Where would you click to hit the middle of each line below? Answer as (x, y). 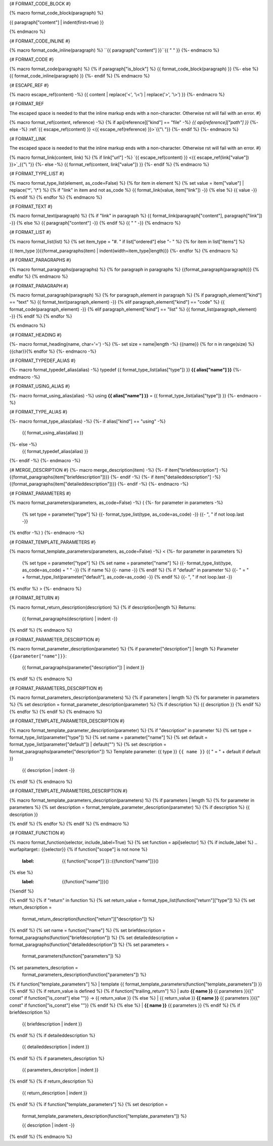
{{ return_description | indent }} (55, 1093)
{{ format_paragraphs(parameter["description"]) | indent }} (83, 667)
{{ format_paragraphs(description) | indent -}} (70, 619)
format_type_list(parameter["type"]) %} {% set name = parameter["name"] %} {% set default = (108, 738)
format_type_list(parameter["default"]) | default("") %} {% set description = (88, 745)
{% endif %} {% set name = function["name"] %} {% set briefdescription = (87, 930)
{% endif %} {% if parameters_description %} (57, 1058)
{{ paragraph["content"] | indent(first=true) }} (57, 22)
